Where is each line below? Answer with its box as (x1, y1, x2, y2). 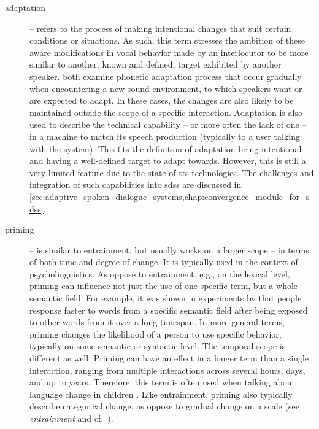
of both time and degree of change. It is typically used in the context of (29, 255, 298, 268)
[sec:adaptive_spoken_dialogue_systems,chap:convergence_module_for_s (29, 190, 310, 203)
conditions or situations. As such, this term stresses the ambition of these (29, 34, 305, 47)
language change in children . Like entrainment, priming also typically (29, 387, 293, 400)
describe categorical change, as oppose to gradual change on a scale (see (29, 400, 299, 412)
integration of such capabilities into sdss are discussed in (29, 178, 242, 191)
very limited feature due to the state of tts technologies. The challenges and (29, 166, 314, 179)
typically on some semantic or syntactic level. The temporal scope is (29, 339, 286, 352)
